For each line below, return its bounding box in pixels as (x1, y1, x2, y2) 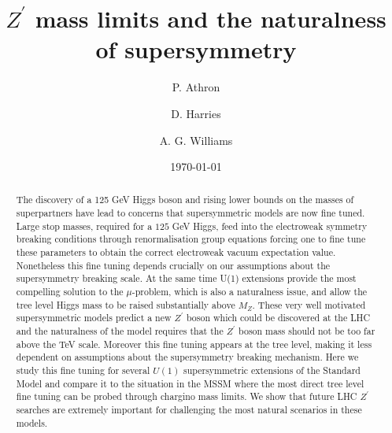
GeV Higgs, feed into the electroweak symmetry (172, 219, 368, 232)
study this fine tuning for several (16, 364, 150, 377)
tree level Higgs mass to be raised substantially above (16, 298, 235, 311)
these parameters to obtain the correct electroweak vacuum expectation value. (16, 246, 336, 259)
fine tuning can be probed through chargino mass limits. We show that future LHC (16, 390, 357, 403)
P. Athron (172, 79, 220, 95)
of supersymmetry (95, 33, 297, 65)
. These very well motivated (252, 298, 366, 311)
